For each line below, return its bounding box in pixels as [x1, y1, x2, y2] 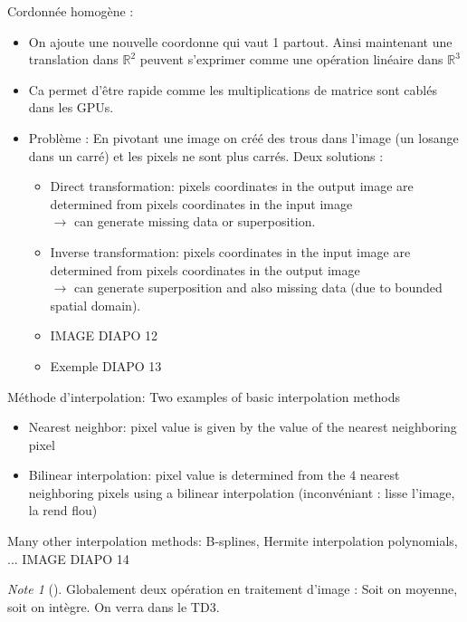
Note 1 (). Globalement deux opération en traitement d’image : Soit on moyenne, [7, 579, 458, 598]
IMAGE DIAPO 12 [50, 326, 158, 345]
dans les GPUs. [28, 98, 114, 117]
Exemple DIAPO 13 [50, 356, 162, 375]
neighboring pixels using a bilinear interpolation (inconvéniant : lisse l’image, [28, 483, 455, 502]
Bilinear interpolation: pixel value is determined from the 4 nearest [28, 465, 400, 484]
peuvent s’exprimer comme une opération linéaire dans [139, 50, 443, 69]
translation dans [28, 50, 119, 69]
